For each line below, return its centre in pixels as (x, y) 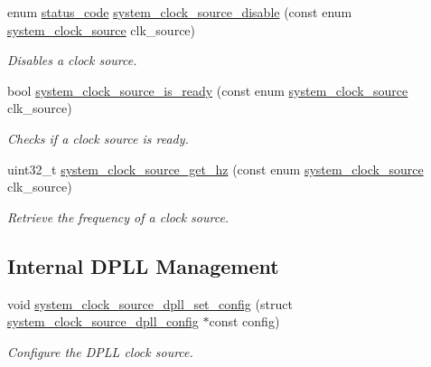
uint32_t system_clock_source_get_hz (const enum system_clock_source (215, 169)
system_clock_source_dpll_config (103, 321)
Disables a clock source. (72, 60)
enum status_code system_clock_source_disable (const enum (180, 12)
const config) (244, 321)
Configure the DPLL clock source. (100, 351)
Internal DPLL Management (143, 265)
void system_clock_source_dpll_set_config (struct (150, 303)
